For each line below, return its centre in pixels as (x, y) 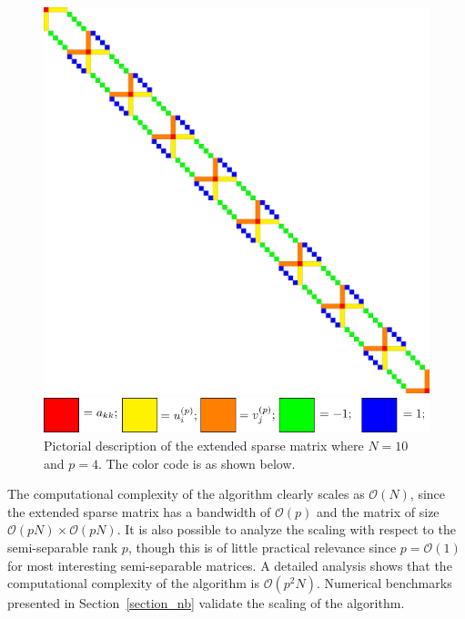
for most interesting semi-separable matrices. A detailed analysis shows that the (230, 565)
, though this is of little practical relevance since (262, 548)
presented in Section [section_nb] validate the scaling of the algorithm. (206, 603)
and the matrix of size (378, 511)
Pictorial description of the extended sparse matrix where (204, 446)
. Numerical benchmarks (384, 583)
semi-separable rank (63, 548)
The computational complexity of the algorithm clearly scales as (186, 494)
